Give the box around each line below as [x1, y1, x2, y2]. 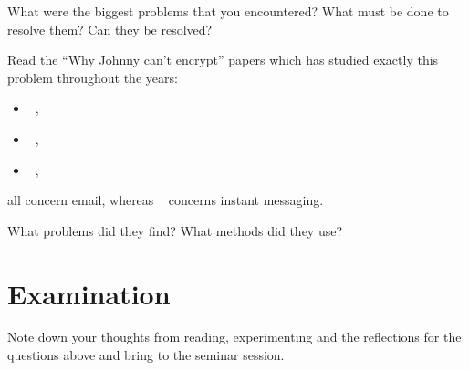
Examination [7, 274, 171, 312]
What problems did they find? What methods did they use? [7, 221, 343, 240]
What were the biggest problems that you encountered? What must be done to [7, 2, 449, 20]
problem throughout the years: [7, 67, 178, 87]
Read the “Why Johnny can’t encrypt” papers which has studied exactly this [7, 50, 439, 69]
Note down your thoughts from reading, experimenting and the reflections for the [7, 327, 462, 346]
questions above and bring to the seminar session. [7, 345, 285, 365]
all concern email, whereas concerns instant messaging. [7, 190, 324, 210]
